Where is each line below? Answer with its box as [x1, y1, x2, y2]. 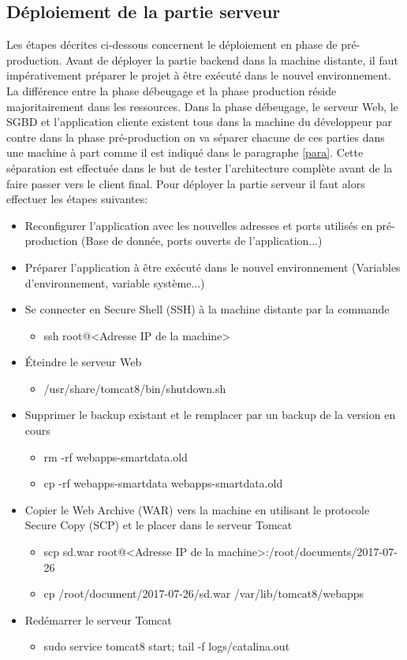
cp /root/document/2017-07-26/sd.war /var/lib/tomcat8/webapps [43, 585, 364, 602]
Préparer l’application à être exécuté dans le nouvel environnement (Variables [24, 258, 401, 275]
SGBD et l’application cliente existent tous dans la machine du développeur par [6, 113, 392, 130]
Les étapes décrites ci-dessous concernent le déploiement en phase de [6, 36, 338, 53]
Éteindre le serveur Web [24, 354, 142, 370]
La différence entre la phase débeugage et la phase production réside [6, 82, 337, 98]
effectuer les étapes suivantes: [6, 191, 148, 207]
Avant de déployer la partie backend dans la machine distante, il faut [65, 51, 398, 68]
